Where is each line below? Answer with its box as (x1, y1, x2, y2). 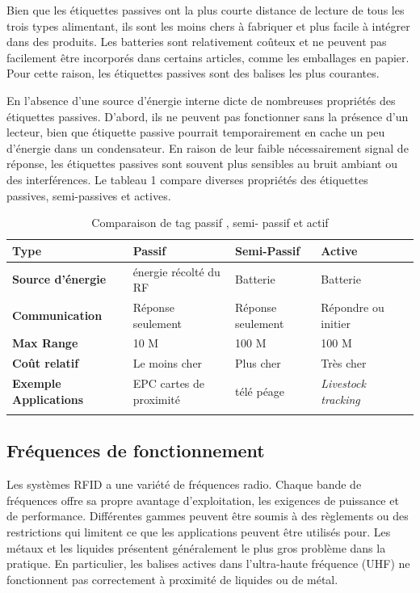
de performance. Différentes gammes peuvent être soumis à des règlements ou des (6, 507, 409, 524)
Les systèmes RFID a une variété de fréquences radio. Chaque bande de (6, 476, 362, 493)
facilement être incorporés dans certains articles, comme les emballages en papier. (6, 48, 409, 65)
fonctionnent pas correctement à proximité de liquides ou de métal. (6, 570, 338, 587)
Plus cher (235, 355, 281, 372)
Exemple (12, 375, 61, 392)
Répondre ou (321, 299, 384, 315)
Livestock (321, 375, 366, 392)
